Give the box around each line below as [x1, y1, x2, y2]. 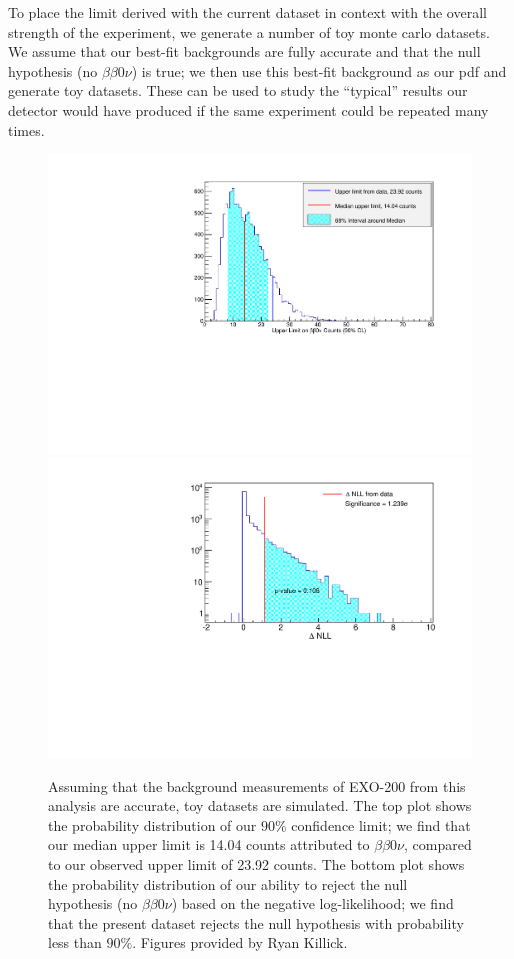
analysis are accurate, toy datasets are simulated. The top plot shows [48, 795, 472, 816]
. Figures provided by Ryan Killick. [132, 932, 348, 953]
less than [48, 932, 102, 953]
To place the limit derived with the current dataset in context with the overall [8, 2, 487, 22]
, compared [403, 834, 472, 855]
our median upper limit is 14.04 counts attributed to [48, 834, 370, 855]
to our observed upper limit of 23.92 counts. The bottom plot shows [48, 854, 465, 875]
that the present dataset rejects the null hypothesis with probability [48, 912, 464, 933]
